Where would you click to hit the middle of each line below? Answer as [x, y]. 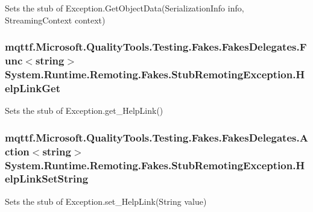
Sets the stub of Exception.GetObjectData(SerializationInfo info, [125, 8]
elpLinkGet [33, 88]
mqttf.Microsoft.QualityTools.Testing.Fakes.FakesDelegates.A [156, 137]
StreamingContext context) [55, 20]
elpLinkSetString [47, 179]
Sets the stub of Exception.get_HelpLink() [84, 111]
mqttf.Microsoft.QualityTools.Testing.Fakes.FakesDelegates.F [156, 47]
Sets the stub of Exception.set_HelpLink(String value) [106, 201]
